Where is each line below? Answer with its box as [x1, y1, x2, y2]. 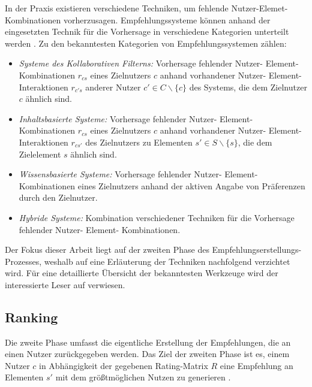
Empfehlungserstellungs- [212, 243, 302, 256]
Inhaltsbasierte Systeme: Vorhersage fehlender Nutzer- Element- [19, 112, 253, 125]
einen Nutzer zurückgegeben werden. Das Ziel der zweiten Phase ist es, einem [5, 347, 290, 360]
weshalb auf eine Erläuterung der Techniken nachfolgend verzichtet [44, 255, 290, 267]
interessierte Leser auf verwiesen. [5, 278, 125, 291]
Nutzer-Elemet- [231, 2, 288, 14]
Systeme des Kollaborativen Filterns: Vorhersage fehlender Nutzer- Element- [19, 57, 299, 69]
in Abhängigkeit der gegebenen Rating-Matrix [39, 359, 208, 371]
